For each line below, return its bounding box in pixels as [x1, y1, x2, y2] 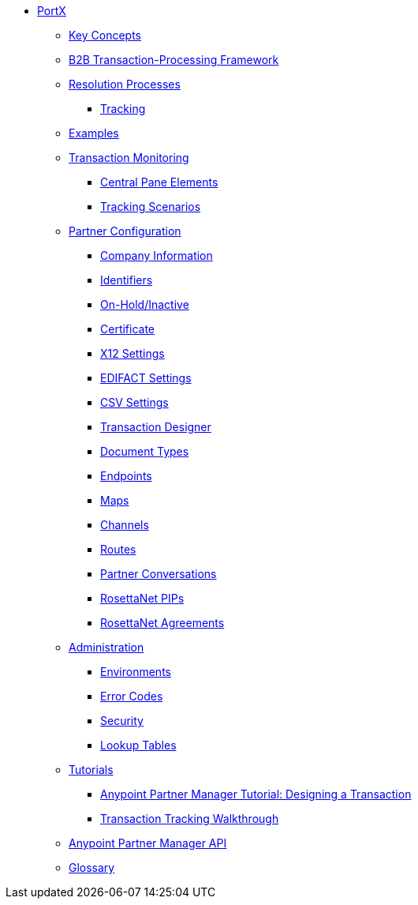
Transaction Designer [100, 420, 211, 434]
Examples [69, 126, 119, 140]
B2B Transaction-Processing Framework [69, 53, 279, 66]
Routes [100, 543, 136, 556]
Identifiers [100, 273, 153, 287]
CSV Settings [100, 396, 169, 409]
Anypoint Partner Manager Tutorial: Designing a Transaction [100, 787, 412, 801]
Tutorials [69, 763, 114, 776]
